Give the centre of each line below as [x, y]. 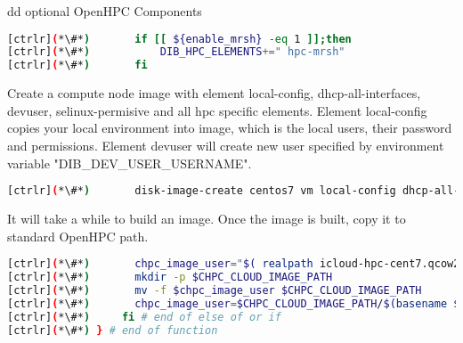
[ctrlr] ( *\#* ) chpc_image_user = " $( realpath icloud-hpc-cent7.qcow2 [234, 264]
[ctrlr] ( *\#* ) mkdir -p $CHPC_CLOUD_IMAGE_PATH [170, 278]
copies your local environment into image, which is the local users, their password [230, 128]
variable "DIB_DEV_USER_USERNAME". [130, 163]
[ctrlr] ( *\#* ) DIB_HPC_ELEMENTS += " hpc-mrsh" [176, 52]
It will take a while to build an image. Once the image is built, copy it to [207, 219]
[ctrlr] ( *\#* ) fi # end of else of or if [144, 317]
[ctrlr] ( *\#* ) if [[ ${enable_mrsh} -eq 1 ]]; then [179, 39]
